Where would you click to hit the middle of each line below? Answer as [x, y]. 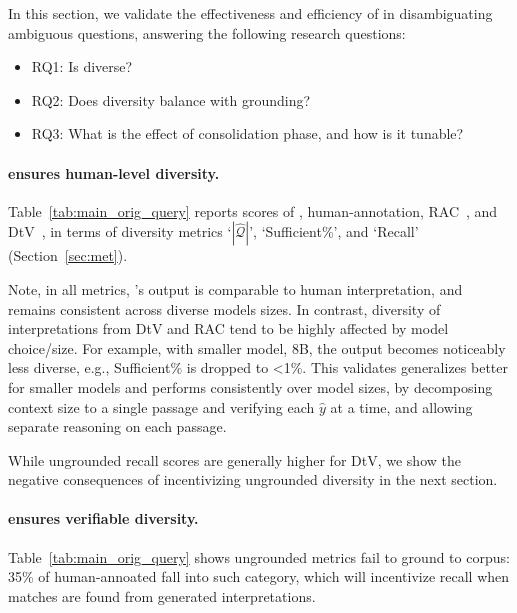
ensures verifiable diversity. [103, 518]
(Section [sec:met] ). [68, 255]
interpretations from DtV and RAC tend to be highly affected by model [228, 328]
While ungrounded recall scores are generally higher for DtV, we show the [234, 459]
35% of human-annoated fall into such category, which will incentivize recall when [259, 576]
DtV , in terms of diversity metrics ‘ [120, 231]
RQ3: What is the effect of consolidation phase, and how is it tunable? [247, 133]
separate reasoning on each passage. [117, 426]
